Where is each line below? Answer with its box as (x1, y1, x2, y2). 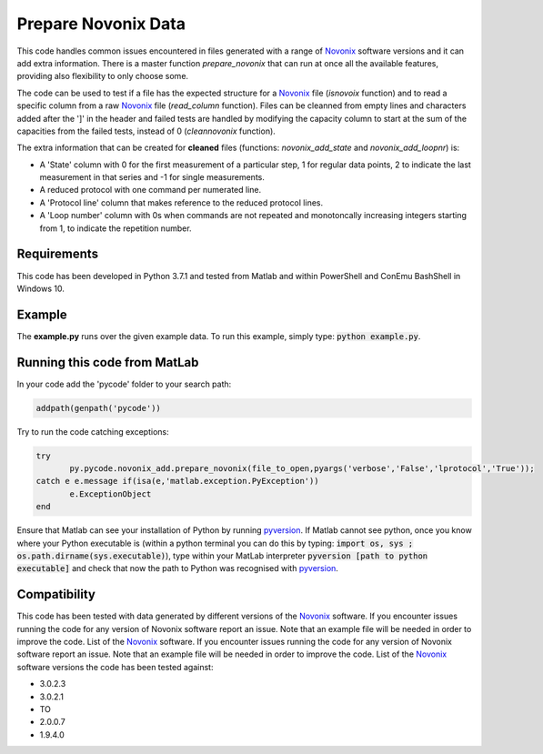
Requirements (16, 246, 99, 262)
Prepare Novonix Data (16, 14, 186, 34)
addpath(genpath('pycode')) (35, 403, 161, 413)
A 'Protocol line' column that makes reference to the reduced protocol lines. (39, 196, 323, 208)
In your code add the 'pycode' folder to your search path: (16, 378, 232, 389)
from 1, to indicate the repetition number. (39, 223, 192, 234)
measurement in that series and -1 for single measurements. (39, 172, 266, 183)
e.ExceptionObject (69, 488, 152, 499)
